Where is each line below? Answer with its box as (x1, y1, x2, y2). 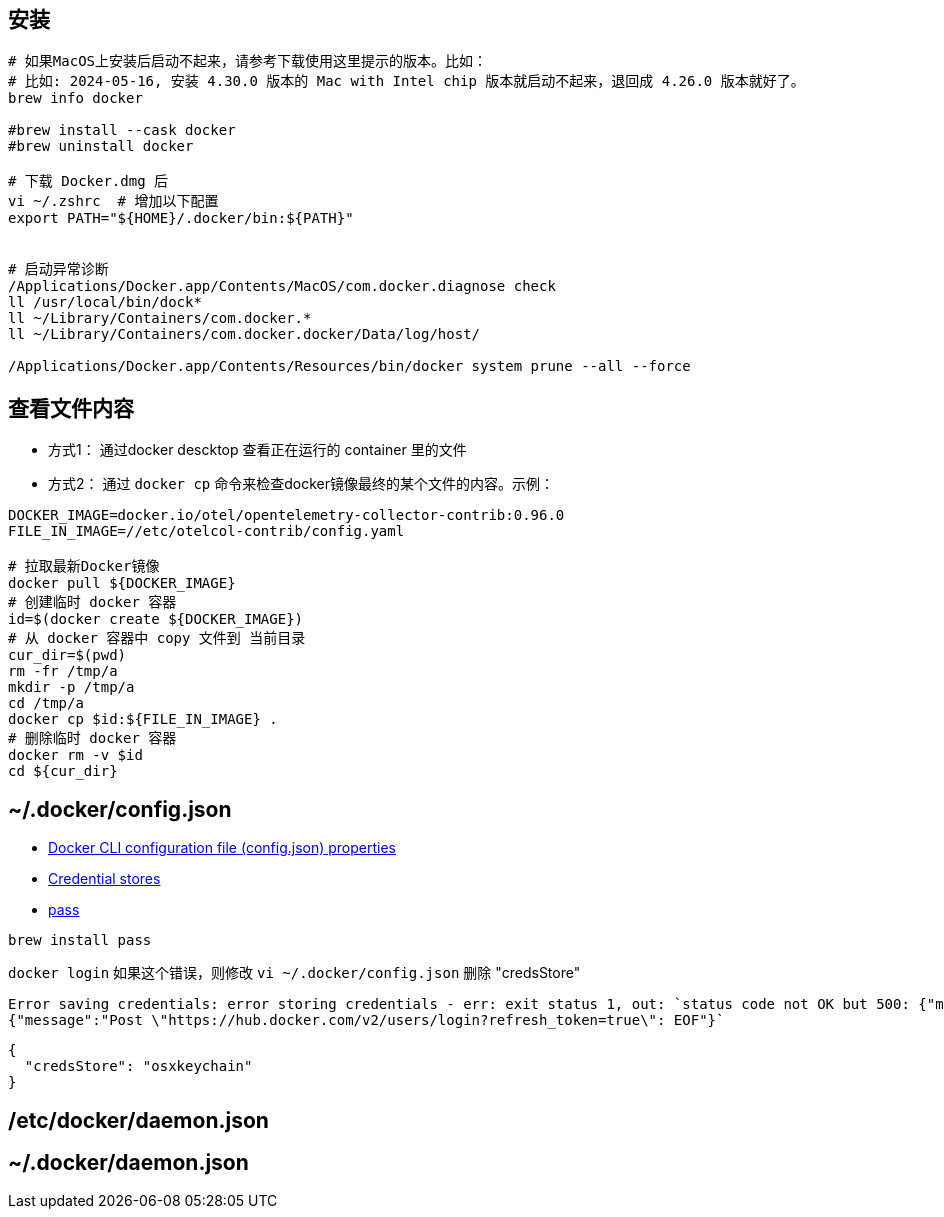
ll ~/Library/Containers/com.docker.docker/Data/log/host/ (8, 326, 481, 343)
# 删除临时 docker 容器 (8, 730, 177, 747)
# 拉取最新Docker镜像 (8, 558, 160, 575)
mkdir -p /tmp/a (8, 679, 135, 696)
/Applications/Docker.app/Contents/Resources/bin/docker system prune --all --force (8, 358, 691, 375)
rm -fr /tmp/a (8, 663, 118, 680)
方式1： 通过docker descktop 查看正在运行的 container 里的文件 (48, 441, 467, 459)
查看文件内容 (8, 395, 134, 421)
